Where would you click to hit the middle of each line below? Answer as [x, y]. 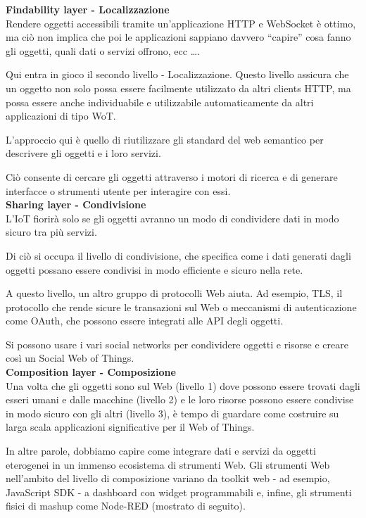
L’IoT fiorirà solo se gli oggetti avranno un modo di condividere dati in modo [172, 218]
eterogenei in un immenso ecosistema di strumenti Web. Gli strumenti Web [168, 464]
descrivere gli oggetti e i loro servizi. [83, 153]
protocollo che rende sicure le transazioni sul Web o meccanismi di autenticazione [181, 307]
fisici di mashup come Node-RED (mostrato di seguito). [126, 506]
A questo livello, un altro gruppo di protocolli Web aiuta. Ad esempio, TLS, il [174, 293]
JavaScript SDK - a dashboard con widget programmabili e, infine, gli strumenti [179, 492]
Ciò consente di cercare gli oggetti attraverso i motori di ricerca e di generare [172, 176]
